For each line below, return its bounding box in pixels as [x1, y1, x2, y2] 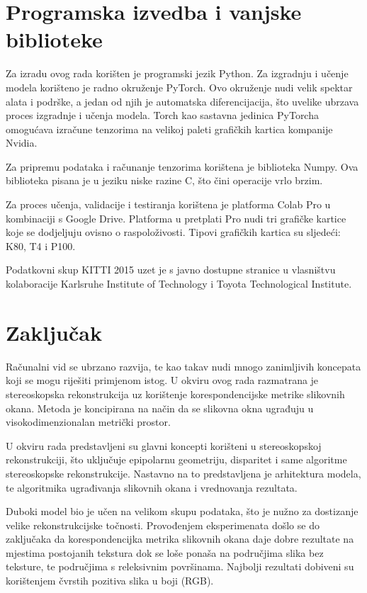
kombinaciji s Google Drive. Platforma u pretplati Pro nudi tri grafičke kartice [6, 210, 346, 225]
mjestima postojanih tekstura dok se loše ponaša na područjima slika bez [6, 545, 324, 560]
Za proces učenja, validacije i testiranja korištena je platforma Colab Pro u [6, 197, 331, 212]
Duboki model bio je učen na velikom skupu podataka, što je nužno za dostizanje [6, 504, 358, 519]
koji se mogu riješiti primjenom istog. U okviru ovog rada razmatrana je [6, 373, 319, 388]
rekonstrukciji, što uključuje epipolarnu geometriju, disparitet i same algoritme [6, 452, 347, 467]
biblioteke [6, 25, 103, 54]
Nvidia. [6, 135, 38, 150]
